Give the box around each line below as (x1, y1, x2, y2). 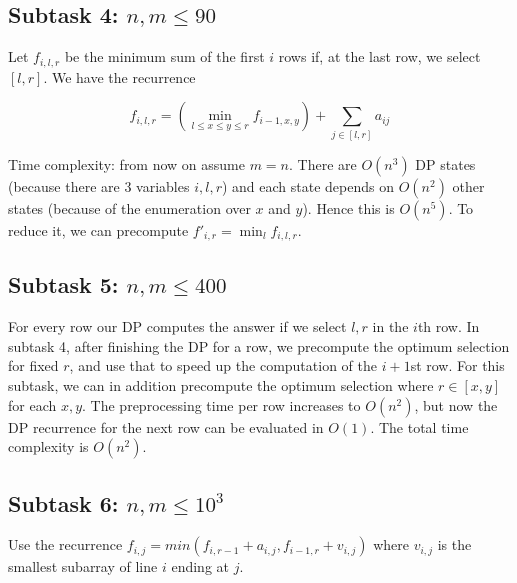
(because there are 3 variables (8, 175, 190, 196)
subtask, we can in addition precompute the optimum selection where (8, 375, 434, 396)
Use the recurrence (8, 534, 123, 555)
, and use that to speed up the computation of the (69, 355, 377, 376)
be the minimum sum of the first (64, 46, 265, 67)
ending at (171, 556, 229, 577)
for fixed (8, 355, 59, 376)
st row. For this (410, 355, 505, 376)
